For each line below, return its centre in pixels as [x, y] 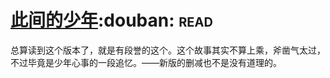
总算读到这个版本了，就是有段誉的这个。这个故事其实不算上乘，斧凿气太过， [168, 50]
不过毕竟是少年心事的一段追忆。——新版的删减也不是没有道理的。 [146, 62]
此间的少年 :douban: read [111, 20]
